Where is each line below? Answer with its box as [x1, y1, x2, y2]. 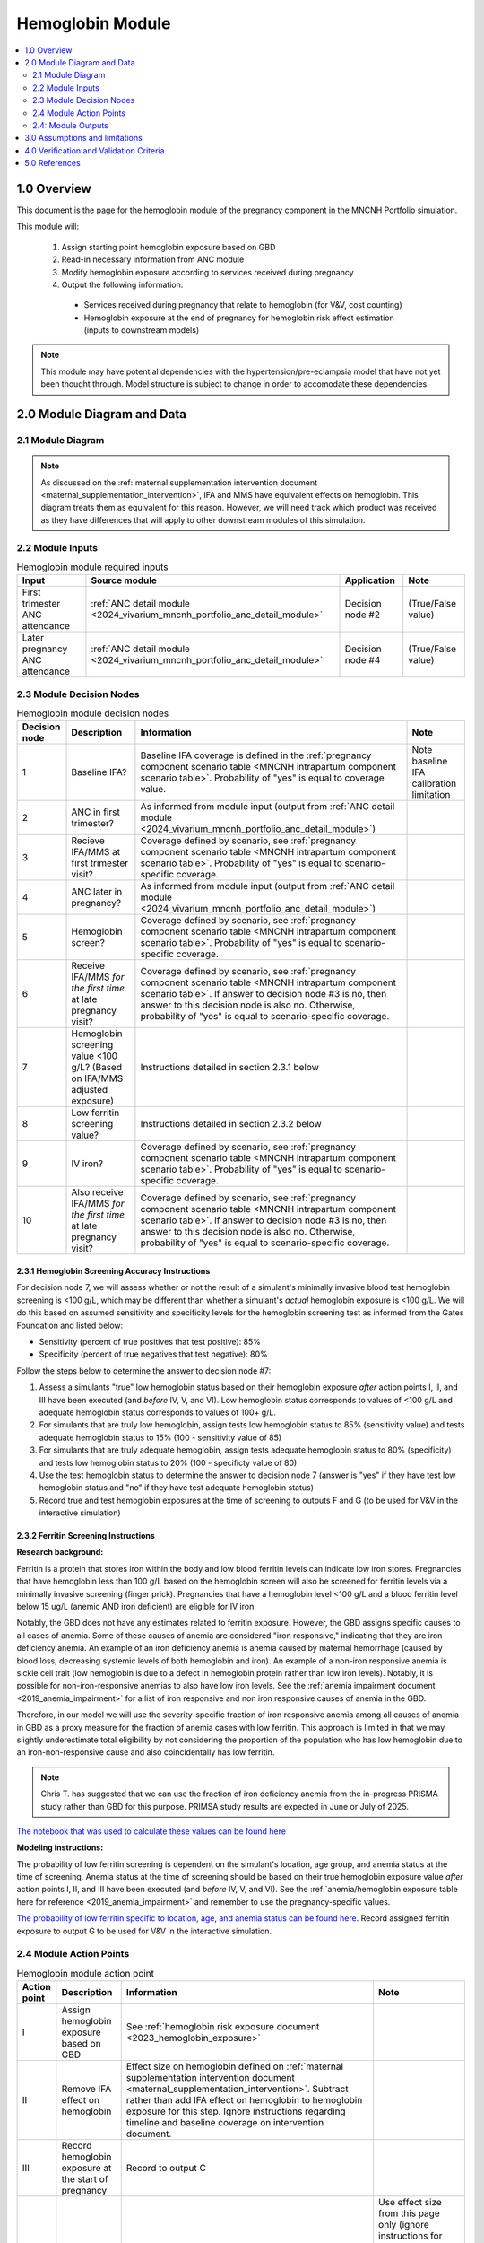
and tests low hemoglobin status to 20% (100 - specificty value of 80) [39, 1457, 298, 1468]
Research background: [16, 1547, 104, 1558]
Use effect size [377, 2196, 443, 2209]
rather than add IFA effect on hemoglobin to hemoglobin [125, 2094, 363, 2107]
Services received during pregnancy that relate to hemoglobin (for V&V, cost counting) [83, 300, 402, 310]
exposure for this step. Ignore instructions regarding [125, 2105, 346, 2117]
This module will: [16, 221, 80, 232]
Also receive [71, 1186, 125, 1199]
